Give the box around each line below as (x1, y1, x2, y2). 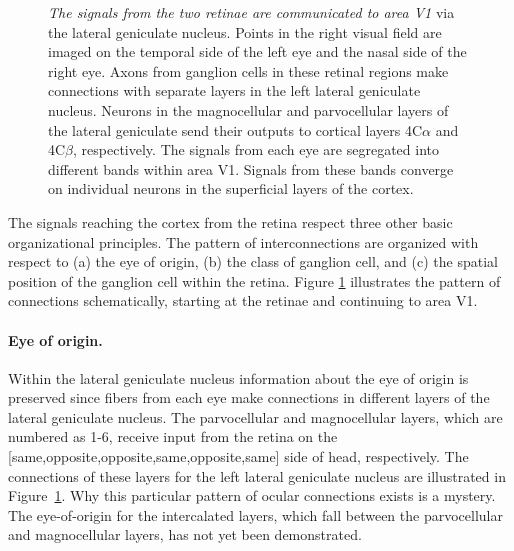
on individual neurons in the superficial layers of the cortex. (48, 178, 414, 199)
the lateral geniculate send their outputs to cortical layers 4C (48, 119, 423, 140)
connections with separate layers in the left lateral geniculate (48, 80, 421, 101)
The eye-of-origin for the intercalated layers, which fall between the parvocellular (8, 504, 503, 525)
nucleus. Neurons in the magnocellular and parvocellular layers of (48, 99, 449, 120)
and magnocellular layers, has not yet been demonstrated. (8, 524, 362, 545)
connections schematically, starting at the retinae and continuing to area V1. (8, 290, 478, 311)
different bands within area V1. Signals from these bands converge (48, 158, 454, 179)
